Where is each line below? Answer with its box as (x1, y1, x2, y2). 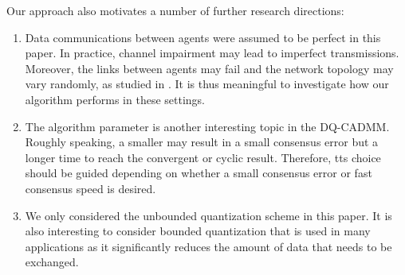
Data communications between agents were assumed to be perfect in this (25, 29, 381, 45)
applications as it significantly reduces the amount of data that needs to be (25, 238, 392, 254)
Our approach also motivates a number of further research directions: (6, 2, 344, 18)
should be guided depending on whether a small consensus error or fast (25, 165, 372, 181)
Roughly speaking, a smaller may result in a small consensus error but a (25, 134, 379, 150)
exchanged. (25, 254, 79, 270)
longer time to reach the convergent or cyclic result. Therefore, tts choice (25, 149, 381, 165)
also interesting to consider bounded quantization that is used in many (25, 223, 371, 239)
